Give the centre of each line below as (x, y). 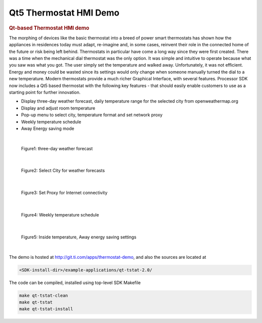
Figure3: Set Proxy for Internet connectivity (64, 193)
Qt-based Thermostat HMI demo (49, 28)
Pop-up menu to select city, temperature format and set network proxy (92, 115)
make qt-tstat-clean (43, 295)
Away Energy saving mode (48, 128)
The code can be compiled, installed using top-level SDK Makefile (75, 283)
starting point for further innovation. (45, 92)
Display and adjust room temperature (58, 108)
